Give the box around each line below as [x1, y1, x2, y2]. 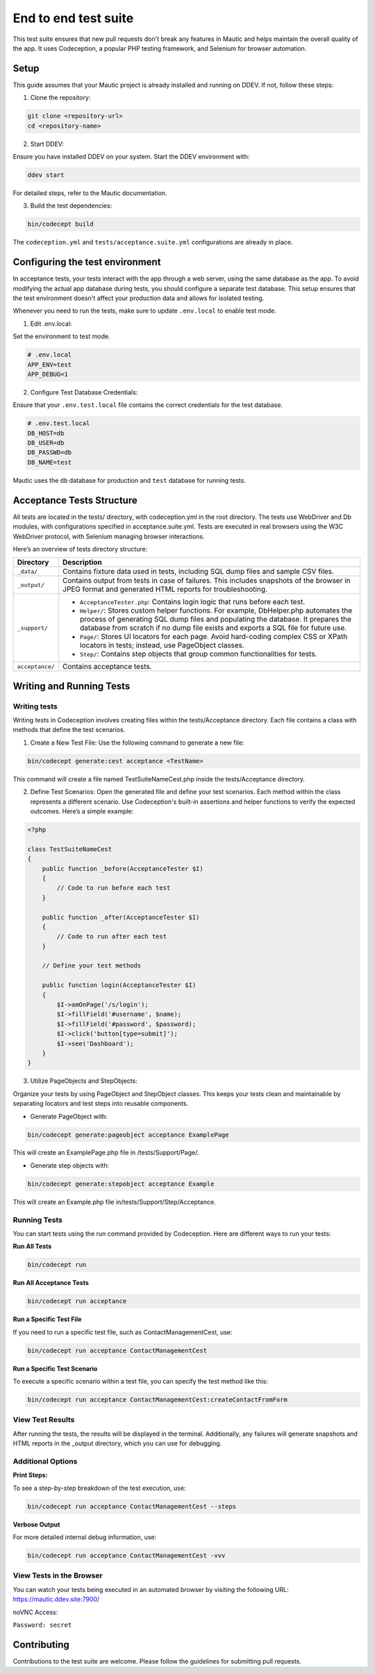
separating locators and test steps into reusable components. [12, 1100, 189, 1108]
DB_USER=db [27, 439, 65, 447]
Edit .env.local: [30, 320, 72, 328]
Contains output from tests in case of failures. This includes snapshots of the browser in [62, 576, 351, 586]
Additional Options [12, 1456, 78, 1466]
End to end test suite [12, 10, 134, 26]
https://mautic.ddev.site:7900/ [12, 1595, 100, 1604]
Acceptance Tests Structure [12, 494, 138, 506]
